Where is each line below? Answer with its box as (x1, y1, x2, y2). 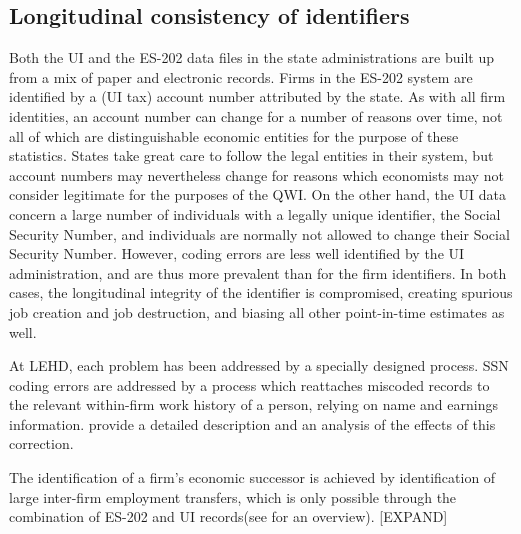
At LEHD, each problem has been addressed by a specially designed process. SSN (9, 355, 509, 376)
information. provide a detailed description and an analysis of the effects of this (9, 413, 496, 434)
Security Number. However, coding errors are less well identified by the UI (9, 243, 465, 264)
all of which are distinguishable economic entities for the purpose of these (9, 125, 459, 146)
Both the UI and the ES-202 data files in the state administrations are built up (9, 47, 494, 68)
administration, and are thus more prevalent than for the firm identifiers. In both (9, 262, 507, 283)
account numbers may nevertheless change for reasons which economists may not (9, 164, 504, 185)
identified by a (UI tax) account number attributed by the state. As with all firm (9, 86, 506, 107)
